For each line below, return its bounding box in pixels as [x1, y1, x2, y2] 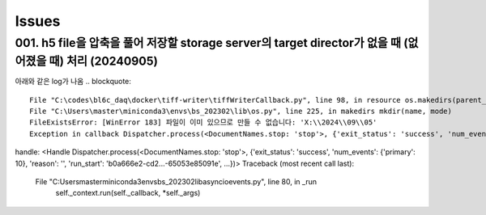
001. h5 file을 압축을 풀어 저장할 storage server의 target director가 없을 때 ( [15, 36, 408, 50]
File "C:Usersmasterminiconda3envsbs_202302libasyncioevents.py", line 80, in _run [35, 176, 318, 186]
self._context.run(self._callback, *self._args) [55, 188, 201, 198]
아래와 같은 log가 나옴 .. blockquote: [15, 77, 131, 86]
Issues [15, 12, 61, 30]
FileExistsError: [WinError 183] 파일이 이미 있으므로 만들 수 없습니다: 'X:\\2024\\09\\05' [29, 118, 377, 127]
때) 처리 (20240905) [49, 53, 158, 69]
